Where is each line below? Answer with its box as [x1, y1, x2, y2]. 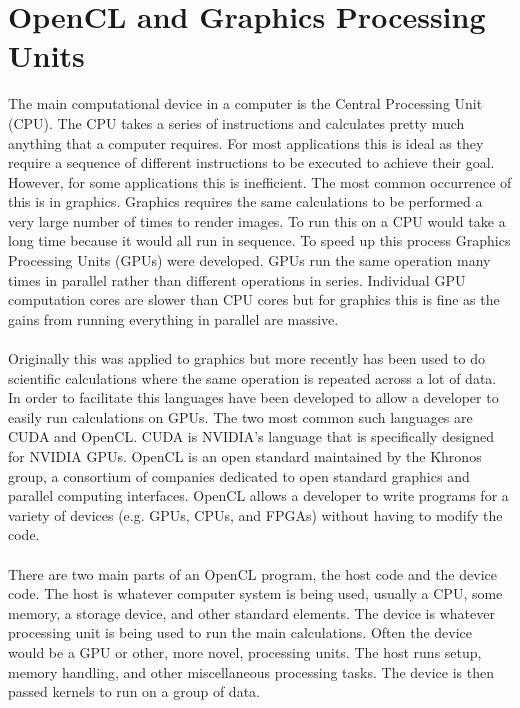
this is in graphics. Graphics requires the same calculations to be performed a [8, 191, 483, 212]
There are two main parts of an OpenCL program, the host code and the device [8, 563, 497, 584]
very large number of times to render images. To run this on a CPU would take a [8, 210, 506, 231]
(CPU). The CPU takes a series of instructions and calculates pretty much [8, 112, 465, 133]
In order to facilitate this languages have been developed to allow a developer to [8, 387, 499, 408]
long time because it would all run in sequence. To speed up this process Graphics [8, 230, 511, 251]
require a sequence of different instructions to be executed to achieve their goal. [8, 152, 495, 173]
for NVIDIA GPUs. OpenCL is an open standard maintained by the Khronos [8, 446, 482, 466]
